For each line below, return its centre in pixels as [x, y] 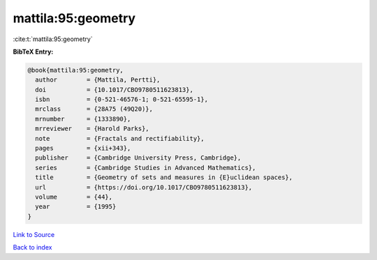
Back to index [32, 247]
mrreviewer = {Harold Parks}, [92, 129]
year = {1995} [76, 207]
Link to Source [34, 234]
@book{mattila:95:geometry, [75, 70]
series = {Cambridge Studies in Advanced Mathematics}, [146, 168]
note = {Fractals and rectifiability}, [120, 138]
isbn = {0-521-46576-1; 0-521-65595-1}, [122, 100]
